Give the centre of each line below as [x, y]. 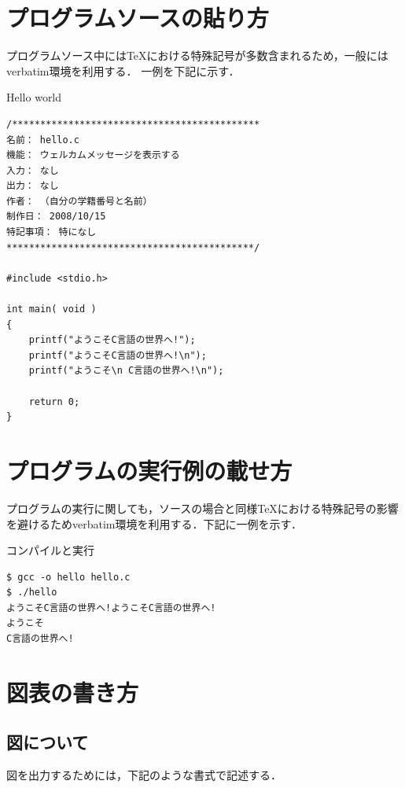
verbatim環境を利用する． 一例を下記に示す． [123, 70]
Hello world [34, 97]
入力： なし [33, 170]
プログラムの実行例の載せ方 [149, 470]
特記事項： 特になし [52, 232]
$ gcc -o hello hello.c [68, 577]
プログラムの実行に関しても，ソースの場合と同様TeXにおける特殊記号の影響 [202, 508]
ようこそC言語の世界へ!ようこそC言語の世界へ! [111, 608]
